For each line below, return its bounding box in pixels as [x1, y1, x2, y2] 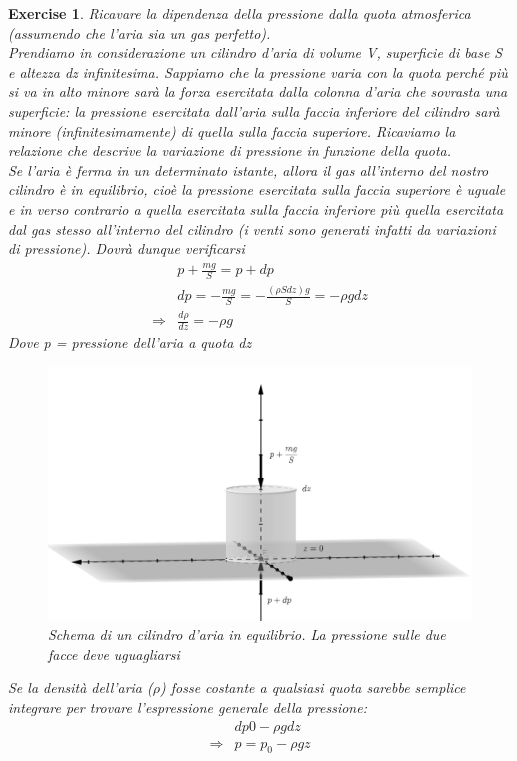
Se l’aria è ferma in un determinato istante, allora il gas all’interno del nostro [8, 159, 489, 180]
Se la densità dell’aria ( [8, 677, 153, 698]
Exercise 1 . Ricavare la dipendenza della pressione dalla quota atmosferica [8, 3, 471, 23]
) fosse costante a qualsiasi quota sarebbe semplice [160, 677, 466, 698]
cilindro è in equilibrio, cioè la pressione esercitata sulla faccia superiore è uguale [8, 179, 506, 200]
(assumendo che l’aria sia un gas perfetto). [8, 22, 271, 43]
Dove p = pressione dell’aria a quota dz [8, 332, 252, 353]
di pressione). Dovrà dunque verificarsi [8, 238, 245, 259]
